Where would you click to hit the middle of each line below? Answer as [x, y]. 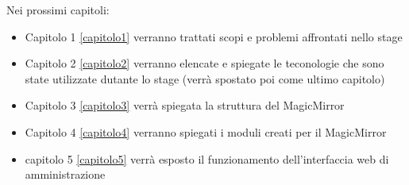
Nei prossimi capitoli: [58, 10]
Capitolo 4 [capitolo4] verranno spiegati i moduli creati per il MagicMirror [206, 131]
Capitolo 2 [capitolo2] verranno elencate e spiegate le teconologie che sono [204, 63]
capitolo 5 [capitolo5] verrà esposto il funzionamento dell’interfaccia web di [207, 158]
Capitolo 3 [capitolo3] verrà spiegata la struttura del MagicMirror [185, 105]
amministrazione [65, 174]
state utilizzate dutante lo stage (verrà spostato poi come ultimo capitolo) [205, 78]
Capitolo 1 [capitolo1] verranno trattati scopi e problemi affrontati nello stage [214, 36]
